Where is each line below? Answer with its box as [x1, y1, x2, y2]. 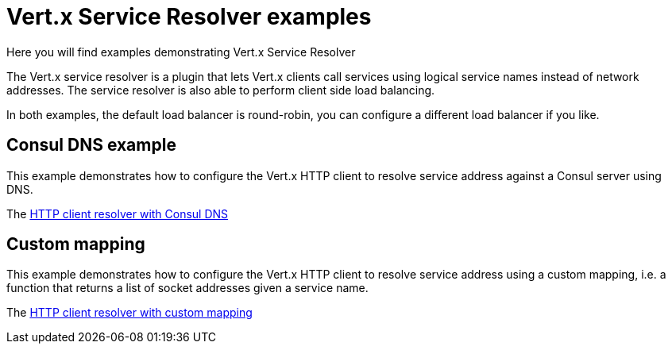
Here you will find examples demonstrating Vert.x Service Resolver [6, 44, 356, 59]
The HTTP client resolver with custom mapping [6, 306, 253, 320]
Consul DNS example [6, 135, 176, 156]
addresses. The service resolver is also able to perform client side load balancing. [6, 83, 435, 97]
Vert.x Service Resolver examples [6, 3, 372, 30]
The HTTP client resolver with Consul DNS [6, 206, 229, 221]
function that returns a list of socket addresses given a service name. [6, 281, 369, 295]
